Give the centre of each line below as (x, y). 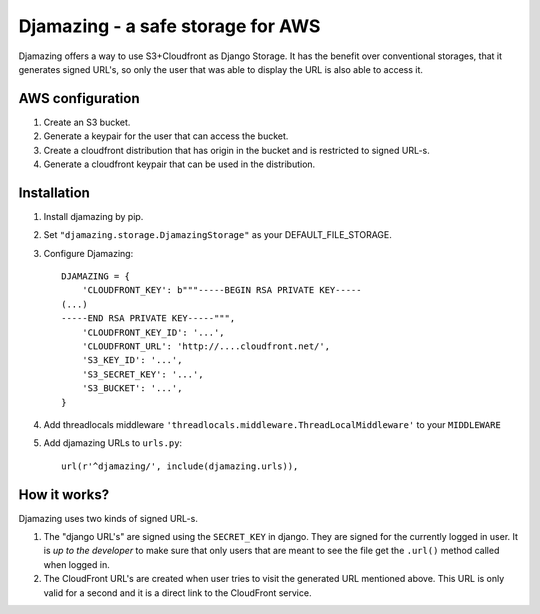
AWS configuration (79, 98)
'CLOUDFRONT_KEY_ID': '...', (153, 332)
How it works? (64, 494)
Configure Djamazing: (88, 253)
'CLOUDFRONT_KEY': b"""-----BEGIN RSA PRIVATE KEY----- (221, 290)
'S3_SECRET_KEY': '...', (142, 374)
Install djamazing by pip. (93, 216)
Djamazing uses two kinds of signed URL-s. (108, 518)
